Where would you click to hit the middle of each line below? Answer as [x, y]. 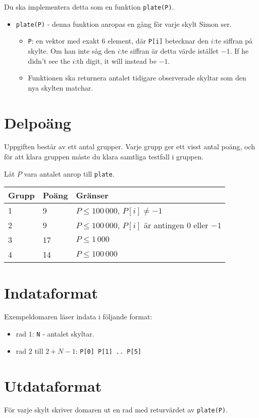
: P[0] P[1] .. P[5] [108, 350]
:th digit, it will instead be [116, 60]
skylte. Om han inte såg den [72, 50]
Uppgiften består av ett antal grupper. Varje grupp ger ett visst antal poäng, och [130, 147]
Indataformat [51, 292]
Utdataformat [53, 385]
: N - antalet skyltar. [63, 334]
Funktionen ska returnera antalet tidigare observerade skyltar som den [137, 78]
